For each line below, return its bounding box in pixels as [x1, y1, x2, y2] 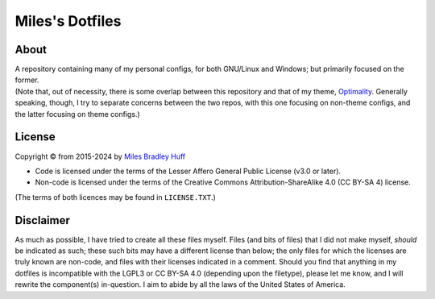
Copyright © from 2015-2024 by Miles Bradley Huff [14, 152, 186, 161]
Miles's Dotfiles [14, 12, 122, 30]
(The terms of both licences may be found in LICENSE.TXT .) [14, 192, 217, 201]
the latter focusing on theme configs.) [14, 109, 140, 118]
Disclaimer [14, 214, 70, 227]
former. [14, 75, 39, 85]
